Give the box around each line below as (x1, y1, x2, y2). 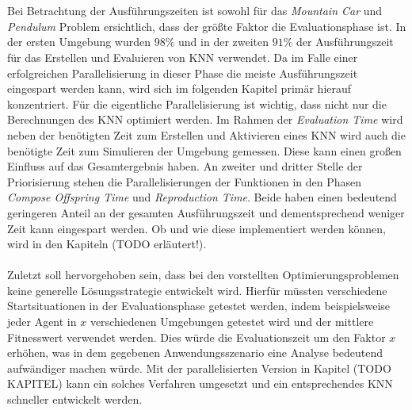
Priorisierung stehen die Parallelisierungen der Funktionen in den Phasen (7, 173, 362, 190)
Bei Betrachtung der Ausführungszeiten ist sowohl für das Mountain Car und (7, 2, 383, 19)
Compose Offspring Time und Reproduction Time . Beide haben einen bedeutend (7, 189, 397, 205)
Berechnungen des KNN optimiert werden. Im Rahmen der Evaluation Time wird (7, 111, 403, 128)
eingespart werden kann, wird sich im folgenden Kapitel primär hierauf (7, 80, 352, 97)
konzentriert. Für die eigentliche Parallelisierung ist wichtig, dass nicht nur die (7, 95, 387, 112)
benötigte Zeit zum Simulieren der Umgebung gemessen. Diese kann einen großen (7, 142, 402, 159)
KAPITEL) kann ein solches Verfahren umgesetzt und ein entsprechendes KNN (7, 375, 393, 392)
